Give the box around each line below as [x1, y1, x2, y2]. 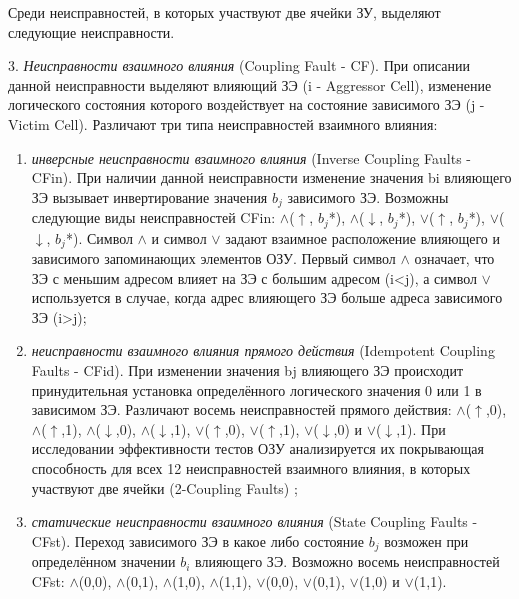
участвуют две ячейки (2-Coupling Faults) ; [31, 477, 298, 498]
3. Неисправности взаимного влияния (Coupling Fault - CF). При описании [8, 55, 470, 76]
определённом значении [31, 551, 176, 572]
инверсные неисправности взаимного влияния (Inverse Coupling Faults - [31, 147, 471, 168]
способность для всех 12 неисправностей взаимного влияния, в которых [31, 458, 471, 479]
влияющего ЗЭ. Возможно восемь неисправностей [195, 551, 500, 572]
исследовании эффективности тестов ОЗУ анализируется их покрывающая [31, 438, 484, 459]
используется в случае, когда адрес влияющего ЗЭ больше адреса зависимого [31, 287, 503, 308]
